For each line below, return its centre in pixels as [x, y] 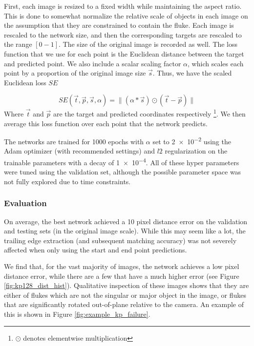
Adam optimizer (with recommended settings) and [79, 151]
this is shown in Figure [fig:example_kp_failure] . [77, 314]
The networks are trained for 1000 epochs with [74, 141]
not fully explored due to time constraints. [67, 181]
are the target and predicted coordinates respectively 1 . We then [149, 113]
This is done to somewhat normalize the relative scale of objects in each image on [126, 15]
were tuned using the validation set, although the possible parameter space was [123, 172]
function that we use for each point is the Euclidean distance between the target [124, 53]
